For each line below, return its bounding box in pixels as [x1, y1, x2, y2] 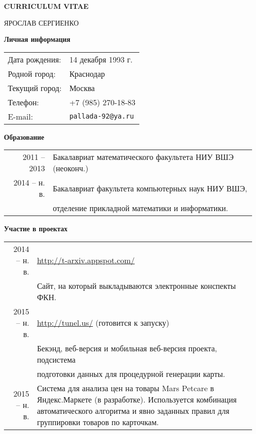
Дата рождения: [8, 53, 62, 65]
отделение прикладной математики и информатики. [53, 202, 228, 214]
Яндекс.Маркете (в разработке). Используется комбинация [37, 393, 237, 405]
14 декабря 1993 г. [69, 53, 133, 65]
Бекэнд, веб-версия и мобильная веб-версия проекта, [37, 342, 217, 354]
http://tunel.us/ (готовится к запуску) [37, 316, 169, 328]
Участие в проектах [4, 223, 68, 234]
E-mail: [8, 110, 33, 122]
